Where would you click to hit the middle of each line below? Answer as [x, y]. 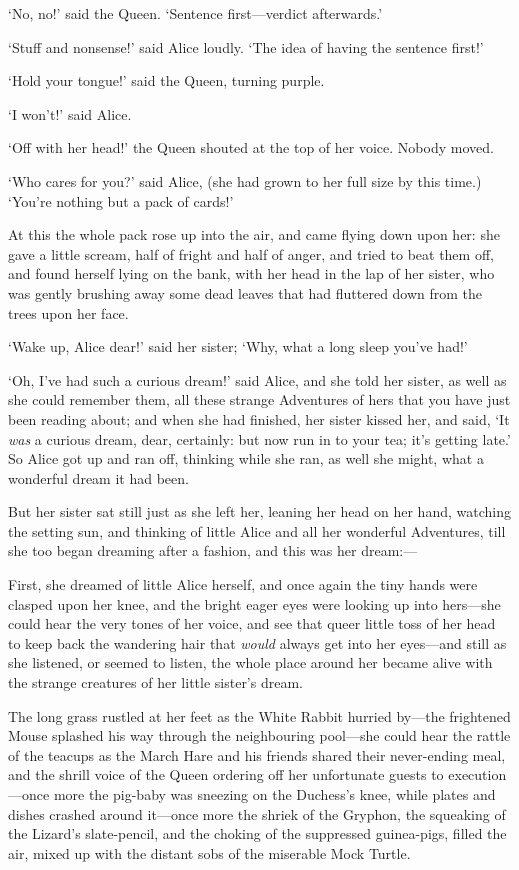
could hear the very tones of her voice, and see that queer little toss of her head [252, 623]
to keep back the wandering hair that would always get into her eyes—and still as [257, 642]
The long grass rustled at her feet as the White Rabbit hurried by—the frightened [259, 715]
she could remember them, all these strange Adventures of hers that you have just [259, 399]
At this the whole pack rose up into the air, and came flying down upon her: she [254, 234]
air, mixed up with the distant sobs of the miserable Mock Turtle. [209, 852]
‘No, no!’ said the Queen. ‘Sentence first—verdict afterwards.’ [195, 13]
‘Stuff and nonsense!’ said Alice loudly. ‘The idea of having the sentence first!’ [246, 46]
